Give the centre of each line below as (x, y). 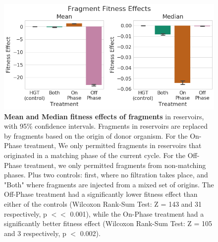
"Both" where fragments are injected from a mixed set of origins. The (109, 184)
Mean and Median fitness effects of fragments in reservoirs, (104, 116)
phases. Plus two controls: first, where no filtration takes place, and (106, 175)
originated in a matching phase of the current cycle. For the (95, 155)
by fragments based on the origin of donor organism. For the (96, 135)
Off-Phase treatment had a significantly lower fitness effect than (101, 194)
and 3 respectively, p (35, 233)
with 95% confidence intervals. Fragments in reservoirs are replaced (106, 126)
